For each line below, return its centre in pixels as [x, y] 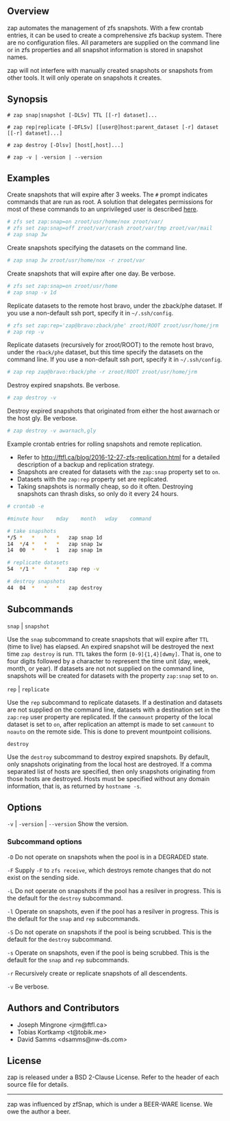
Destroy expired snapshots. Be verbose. [64, 385]
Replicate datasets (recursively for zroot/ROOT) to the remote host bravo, [111, 345]
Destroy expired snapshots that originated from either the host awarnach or [114, 411]
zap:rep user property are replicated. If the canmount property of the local [110, 716]
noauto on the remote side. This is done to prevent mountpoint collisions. [110, 732]
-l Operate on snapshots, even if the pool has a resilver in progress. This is [113, 911]
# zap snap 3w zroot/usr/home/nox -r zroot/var [76, 260]
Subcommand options [44, 842]
